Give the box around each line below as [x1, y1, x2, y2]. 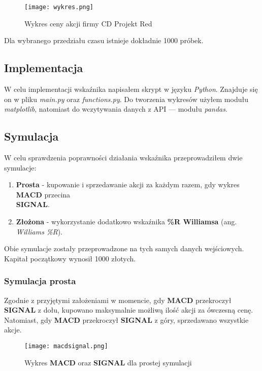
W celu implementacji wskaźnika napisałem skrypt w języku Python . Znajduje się [4, 84, 258, 94]
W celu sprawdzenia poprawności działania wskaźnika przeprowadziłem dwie [4, 152, 243, 163]
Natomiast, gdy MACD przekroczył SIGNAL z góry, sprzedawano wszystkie [4, 314, 249, 325]
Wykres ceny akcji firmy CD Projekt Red [24, 18, 152, 28]
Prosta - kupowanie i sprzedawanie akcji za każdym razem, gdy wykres [16, 179, 240, 190]
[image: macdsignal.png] [24, 342, 108, 350]
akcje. [4, 324, 22, 335]
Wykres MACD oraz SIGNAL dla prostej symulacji [24, 357, 192, 367]
